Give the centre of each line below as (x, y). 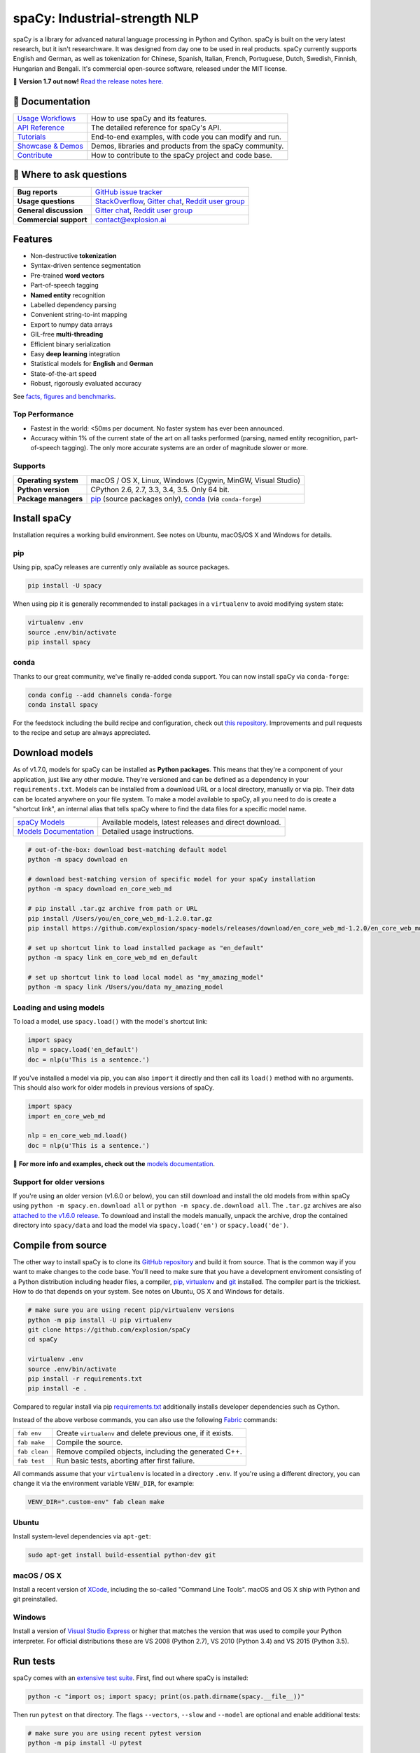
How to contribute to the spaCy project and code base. (182, 156)
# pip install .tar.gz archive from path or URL (113, 909)
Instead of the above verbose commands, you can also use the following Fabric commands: (145, 1419)
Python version (43, 489)
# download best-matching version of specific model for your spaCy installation (172, 879)
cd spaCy (43, 1340)
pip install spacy (59, 642)
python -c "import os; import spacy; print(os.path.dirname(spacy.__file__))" (166, 1696)
